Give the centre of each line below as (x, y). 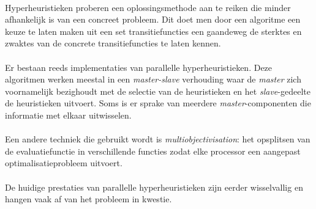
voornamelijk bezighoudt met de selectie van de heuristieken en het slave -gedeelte (158, 91)
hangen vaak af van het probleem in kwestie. (88, 199)
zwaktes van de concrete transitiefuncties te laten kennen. (113, 43)
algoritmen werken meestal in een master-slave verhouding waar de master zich (153, 79)
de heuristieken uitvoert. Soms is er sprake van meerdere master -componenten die (158, 103)
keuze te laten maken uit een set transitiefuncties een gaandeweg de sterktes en (153, 31)
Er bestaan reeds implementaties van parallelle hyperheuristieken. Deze (139, 67)
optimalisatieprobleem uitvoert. (64, 163)
